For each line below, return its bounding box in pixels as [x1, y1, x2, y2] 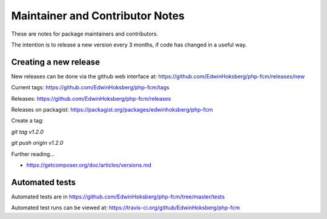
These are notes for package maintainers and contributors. [11, 30, 159, 37]
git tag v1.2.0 [11, 128, 44, 135]
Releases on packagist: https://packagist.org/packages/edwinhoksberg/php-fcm [11, 106, 213, 113]
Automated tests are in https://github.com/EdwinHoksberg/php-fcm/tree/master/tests [11, 193, 225, 200]
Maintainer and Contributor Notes [11, 9, 185, 22]
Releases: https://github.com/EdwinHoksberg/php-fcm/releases [11, 95, 171, 102]
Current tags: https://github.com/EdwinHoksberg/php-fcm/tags [11, 84, 170, 91]
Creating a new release [11, 57, 100, 67]
